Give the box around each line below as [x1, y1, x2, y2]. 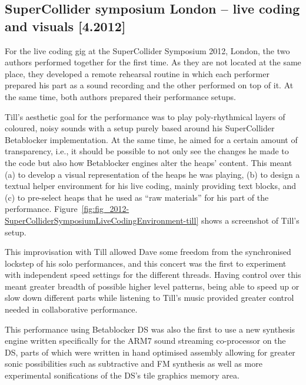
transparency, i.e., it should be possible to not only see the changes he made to [5, 145, 289, 157]
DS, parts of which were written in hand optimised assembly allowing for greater [5, 346, 295, 358]
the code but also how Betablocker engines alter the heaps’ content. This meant [5, 156, 292, 168]
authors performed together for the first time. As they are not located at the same [5, 56, 301, 68]
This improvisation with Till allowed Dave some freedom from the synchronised [5, 245, 291, 258]
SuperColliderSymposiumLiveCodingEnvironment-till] [5, 214, 199, 226]
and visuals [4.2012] [5, 16, 126, 35]
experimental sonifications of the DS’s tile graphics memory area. [5, 369, 240, 381]
